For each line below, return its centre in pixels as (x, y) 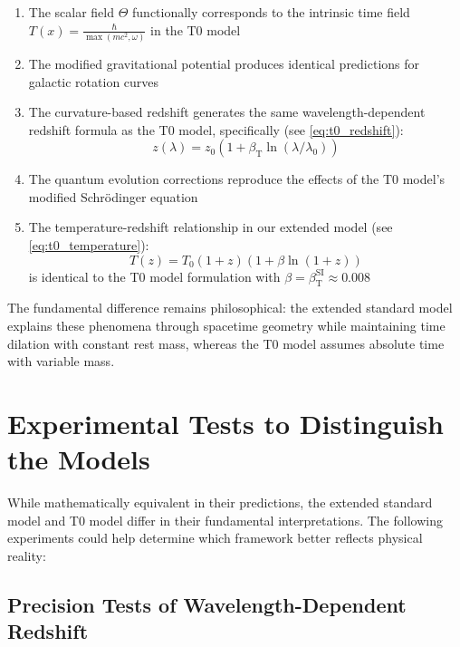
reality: (27, 555)
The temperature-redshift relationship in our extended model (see (211, 227)
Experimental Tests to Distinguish (225, 424)
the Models (79, 459)
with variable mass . (61, 361)
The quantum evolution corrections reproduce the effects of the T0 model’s (237, 179)
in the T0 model (196, 29)
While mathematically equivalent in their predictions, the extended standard (220, 502)
